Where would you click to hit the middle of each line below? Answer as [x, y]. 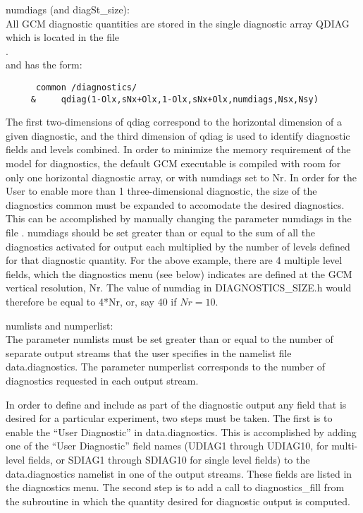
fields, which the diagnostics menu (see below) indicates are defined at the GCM [179, 273]
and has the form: [44, 65]
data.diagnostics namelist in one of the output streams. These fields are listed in [179, 473]
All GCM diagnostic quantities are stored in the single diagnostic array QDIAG [178, 23]
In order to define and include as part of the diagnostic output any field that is [176, 404]
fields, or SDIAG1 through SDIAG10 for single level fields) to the [169, 459]
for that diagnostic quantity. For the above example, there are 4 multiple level [174, 260]
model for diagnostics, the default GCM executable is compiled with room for [173, 163]
